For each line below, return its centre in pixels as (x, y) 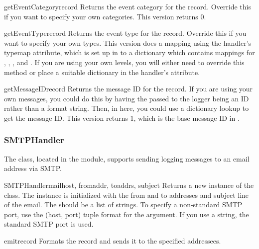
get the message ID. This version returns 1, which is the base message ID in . (122, 118)
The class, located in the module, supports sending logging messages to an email (127, 158)
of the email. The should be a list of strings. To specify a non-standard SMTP (123, 205)
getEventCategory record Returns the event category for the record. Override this (128, 6)
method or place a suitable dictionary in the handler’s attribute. (102, 72)
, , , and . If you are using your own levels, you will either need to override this (124, 62)
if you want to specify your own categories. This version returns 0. (105, 16)
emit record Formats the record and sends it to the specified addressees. (113, 240)
